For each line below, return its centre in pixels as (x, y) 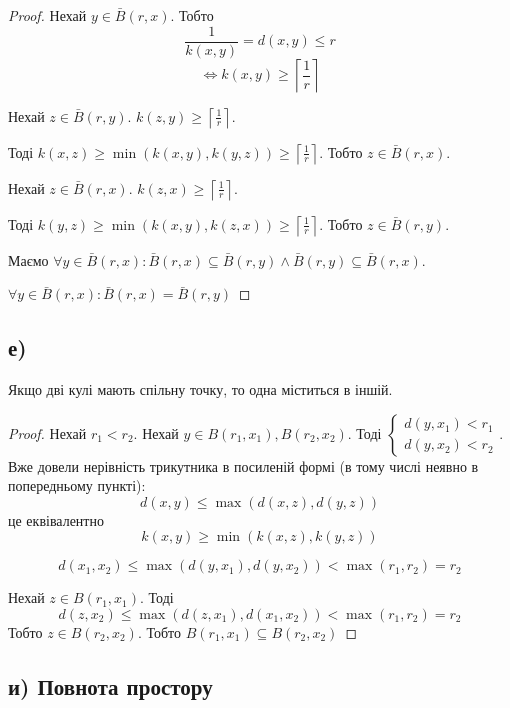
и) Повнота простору (110, 686)
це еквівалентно (56, 519)
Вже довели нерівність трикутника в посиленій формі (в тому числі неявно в (243, 465)
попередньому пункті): (77, 485)
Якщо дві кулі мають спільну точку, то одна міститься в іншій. (200, 389)
